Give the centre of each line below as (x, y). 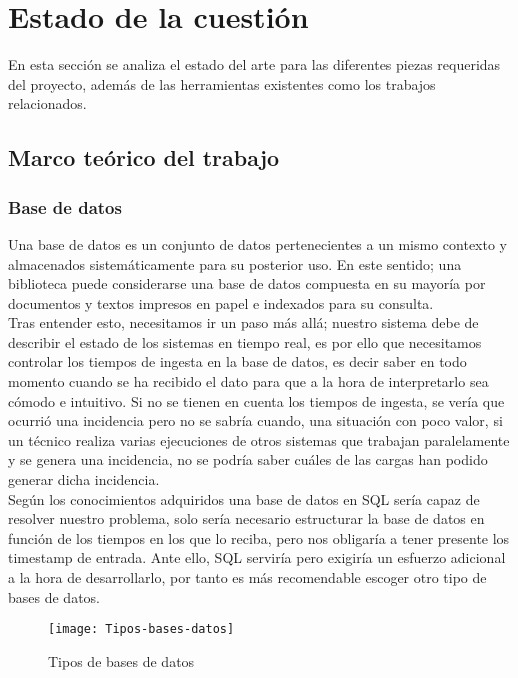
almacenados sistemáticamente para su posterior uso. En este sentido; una (235, 263)
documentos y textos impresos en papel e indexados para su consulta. (221, 302)
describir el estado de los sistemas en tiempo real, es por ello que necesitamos (245, 341)
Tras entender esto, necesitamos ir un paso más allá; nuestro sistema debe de (243, 322)
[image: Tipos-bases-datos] (141, 629)
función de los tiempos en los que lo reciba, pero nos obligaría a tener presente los (259, 537)
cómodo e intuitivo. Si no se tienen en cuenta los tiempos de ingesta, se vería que (256, 400)
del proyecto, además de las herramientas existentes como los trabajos (222, 83)
